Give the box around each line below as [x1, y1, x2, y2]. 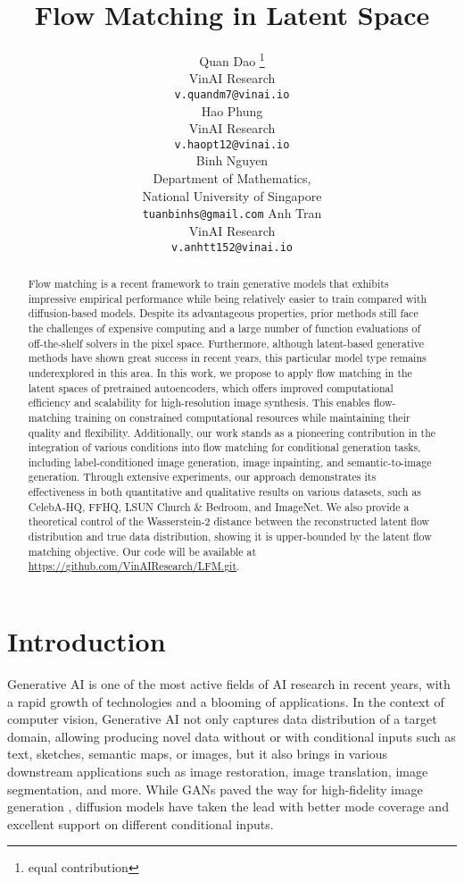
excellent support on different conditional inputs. [7, 814, 274, 833]
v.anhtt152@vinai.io [170, 240, 294, 254]
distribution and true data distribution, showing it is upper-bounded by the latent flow [28, 529, 432, 544]
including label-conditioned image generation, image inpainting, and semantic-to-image [28, 454, 432, 469]
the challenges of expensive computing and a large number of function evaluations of [28, 320, 421, 335]
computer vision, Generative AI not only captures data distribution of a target [7, 710, 437, 728]
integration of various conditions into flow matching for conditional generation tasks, [28, 440, 421, 455]
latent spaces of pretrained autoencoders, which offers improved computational [28, 380, 394, 395]
